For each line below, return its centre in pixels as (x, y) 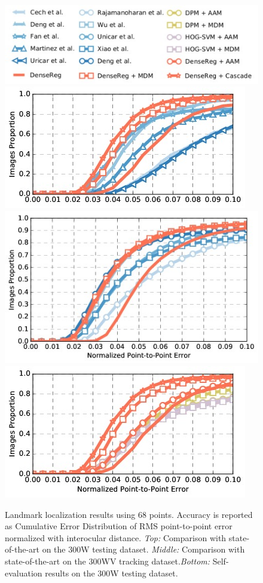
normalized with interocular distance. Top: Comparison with (116, 537)
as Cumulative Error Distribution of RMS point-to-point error (119, 526)
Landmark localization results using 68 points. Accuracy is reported (129, 514)
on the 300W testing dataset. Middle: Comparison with (143, 549)
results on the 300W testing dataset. (111, 573)
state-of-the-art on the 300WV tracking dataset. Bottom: (108, 561)
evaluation (24, 573)
